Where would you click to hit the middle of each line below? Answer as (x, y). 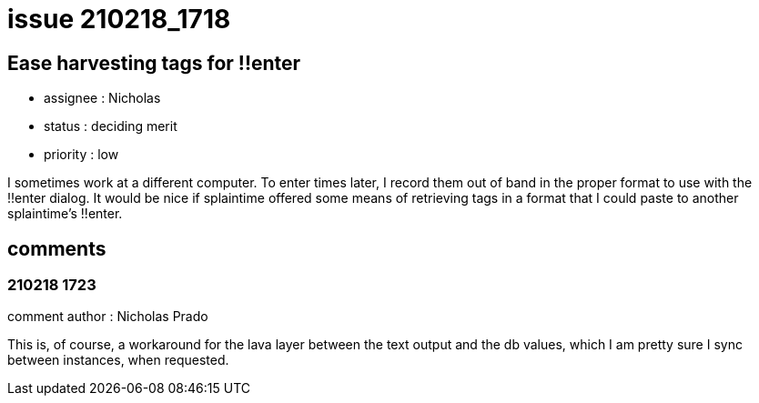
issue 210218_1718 (119, 19)
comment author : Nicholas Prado (108, 317)
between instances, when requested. (118, 360)
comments (57, 248)
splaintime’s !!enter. (65, 214)
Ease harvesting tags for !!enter (154, 63)
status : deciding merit (111, 126)
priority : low (81, 155)
